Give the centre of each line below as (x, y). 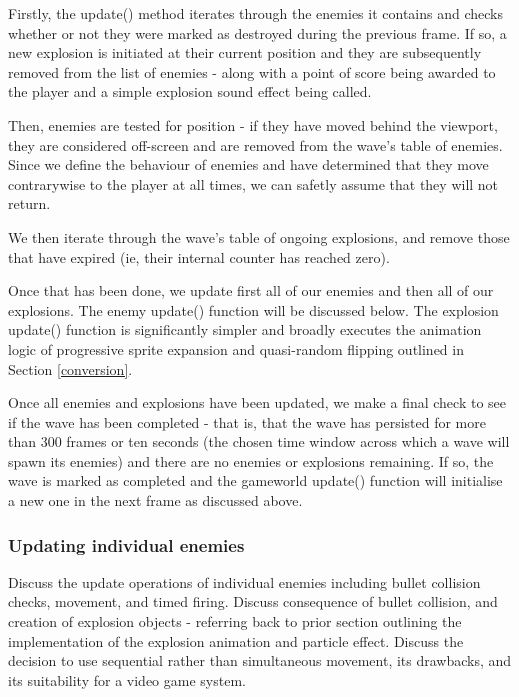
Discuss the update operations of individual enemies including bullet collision (244, 581)
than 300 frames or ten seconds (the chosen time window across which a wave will (259, 441)
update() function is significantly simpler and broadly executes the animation (245, 329)
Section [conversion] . (70, 368)
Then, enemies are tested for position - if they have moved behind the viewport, (253, 124)
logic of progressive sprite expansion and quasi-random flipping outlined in (236, 348)
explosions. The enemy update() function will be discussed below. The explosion (253, 309)
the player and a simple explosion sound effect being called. (190, 91)
